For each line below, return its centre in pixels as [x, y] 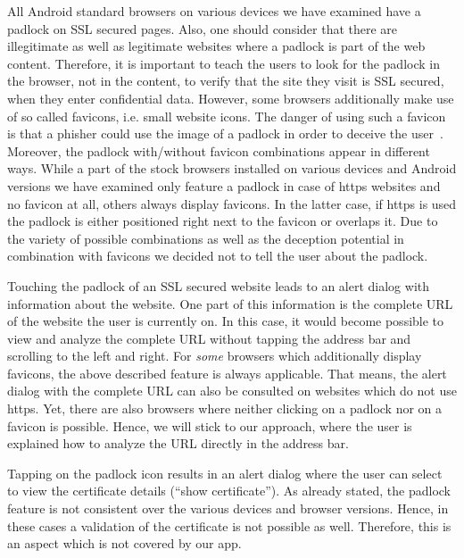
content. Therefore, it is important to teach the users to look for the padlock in [224, 63]
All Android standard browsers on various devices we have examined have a [214, 11]
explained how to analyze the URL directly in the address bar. [178, 443]
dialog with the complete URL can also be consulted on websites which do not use [232, 391]
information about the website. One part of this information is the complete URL [230, 303]
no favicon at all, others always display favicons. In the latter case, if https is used [232, 203]
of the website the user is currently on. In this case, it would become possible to [226, 321]
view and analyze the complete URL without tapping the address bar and [209, 338]
